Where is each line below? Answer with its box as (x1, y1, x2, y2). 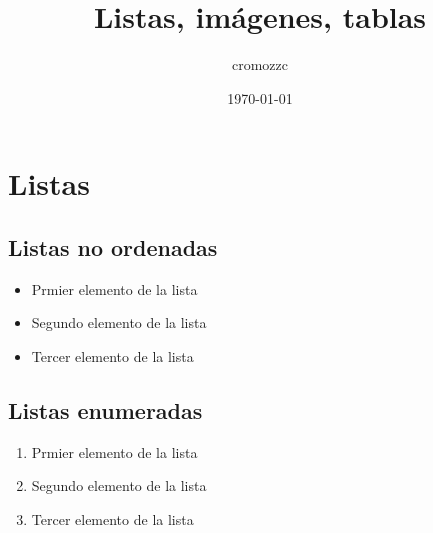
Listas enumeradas (8, 394, 203, 425)
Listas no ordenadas (8, 231, 218, 262)
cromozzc (231, 54, 288, 75)
